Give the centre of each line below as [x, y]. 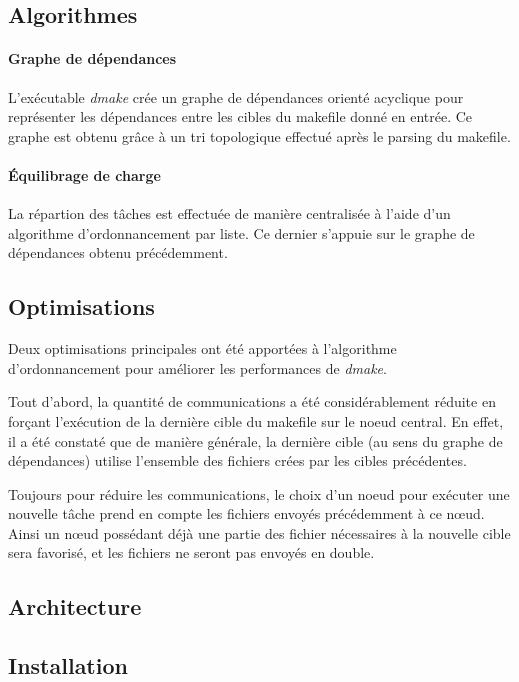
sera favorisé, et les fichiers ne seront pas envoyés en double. [191, 552]
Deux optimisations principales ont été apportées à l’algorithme [202, 348]
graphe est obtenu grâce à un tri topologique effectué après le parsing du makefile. [259, 135]
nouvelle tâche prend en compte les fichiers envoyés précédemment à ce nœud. [246, 513]
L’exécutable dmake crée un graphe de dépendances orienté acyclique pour [236, 96]
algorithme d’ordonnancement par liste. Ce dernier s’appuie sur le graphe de [241, 232]
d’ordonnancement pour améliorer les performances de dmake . [197, 367]
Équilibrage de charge [84, 174]
